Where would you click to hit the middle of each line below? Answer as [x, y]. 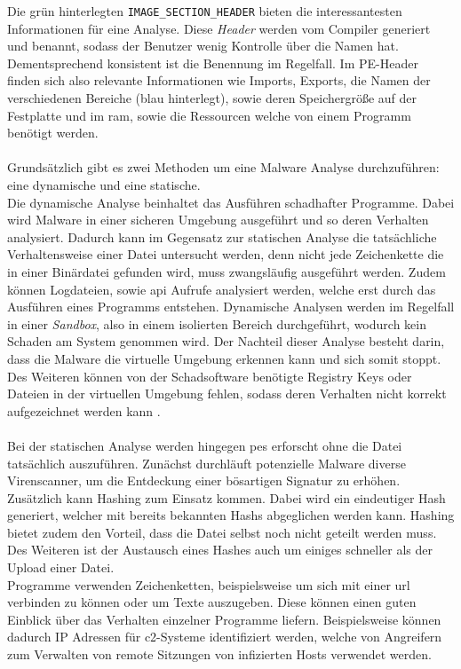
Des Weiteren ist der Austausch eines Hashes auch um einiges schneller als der [220, 550]
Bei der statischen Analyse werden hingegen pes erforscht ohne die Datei [205, 445]
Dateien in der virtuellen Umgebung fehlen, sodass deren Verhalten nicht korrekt [227, 394]
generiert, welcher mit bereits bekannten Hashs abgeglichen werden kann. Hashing [231, 515]
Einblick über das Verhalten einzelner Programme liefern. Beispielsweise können [224, 619]
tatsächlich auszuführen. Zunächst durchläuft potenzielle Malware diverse [207, 463]
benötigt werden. [53, 133]
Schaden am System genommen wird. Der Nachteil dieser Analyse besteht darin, [226, 341]
